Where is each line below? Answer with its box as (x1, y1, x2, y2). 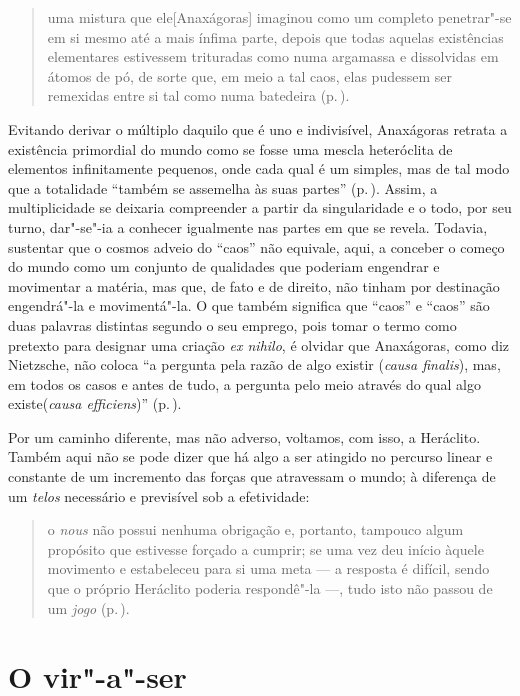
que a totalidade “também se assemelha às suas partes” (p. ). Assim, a (8, 177, 438, 198)
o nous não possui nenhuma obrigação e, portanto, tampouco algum (47, 519, 464, 540)
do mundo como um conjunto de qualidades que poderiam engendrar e (8, 256, 440, 277)
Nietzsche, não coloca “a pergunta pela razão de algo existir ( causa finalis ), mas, (8, 354, 501, 375)
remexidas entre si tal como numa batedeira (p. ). (47, 85, 350, 106)
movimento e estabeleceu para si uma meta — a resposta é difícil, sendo (47, 558, 490, 579)
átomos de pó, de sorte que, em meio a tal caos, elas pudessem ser (47, 65, 452, 86)
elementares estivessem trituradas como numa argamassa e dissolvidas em (47, 46, 499, 67)
